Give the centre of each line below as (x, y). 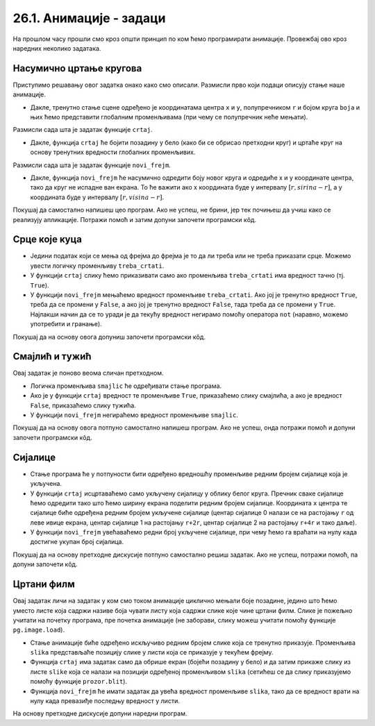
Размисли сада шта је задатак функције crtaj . (83, 130)
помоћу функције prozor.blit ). (79, 682)
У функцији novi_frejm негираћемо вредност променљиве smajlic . (134, 415)
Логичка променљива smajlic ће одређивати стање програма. (126, 386)
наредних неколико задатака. (57, 48)
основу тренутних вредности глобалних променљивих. (113, 152)
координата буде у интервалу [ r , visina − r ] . (97, 197)
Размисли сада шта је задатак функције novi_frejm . (92, 165)
